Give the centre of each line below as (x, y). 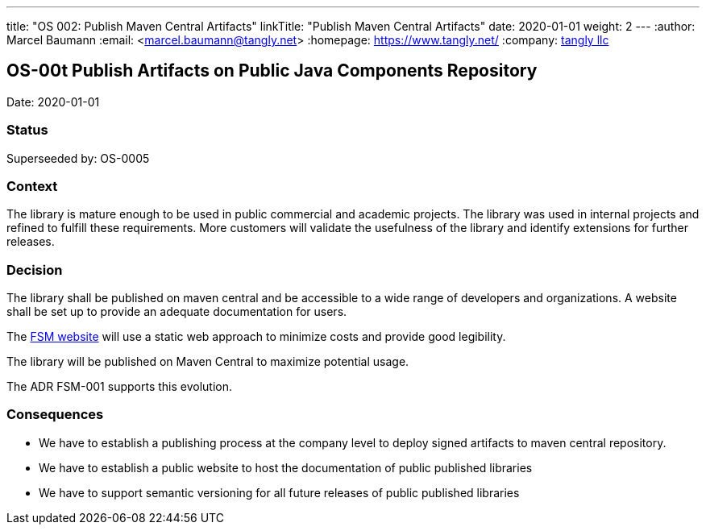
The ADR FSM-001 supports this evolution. (120, 387)
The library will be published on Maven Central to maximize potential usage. (208, 362)
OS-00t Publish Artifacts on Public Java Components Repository (272, 71)
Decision (35, 270)
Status (27, 130)
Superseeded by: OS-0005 (78, 158)
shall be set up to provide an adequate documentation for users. (177, 312)
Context (32, 186)
